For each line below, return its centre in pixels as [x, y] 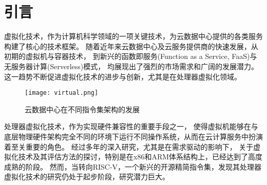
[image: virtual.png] [62, 93]
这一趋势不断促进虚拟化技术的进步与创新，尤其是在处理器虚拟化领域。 [123, 76]
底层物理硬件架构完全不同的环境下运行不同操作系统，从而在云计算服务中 [126, 136]
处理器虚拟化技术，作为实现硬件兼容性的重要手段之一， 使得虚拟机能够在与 [131, 126]
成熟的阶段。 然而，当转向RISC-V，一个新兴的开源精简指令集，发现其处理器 [133, 166]
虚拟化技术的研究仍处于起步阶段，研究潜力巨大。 [87, 177]
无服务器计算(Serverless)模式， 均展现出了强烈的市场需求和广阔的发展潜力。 [131, 66]
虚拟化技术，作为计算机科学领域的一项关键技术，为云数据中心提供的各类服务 [133, 36]
